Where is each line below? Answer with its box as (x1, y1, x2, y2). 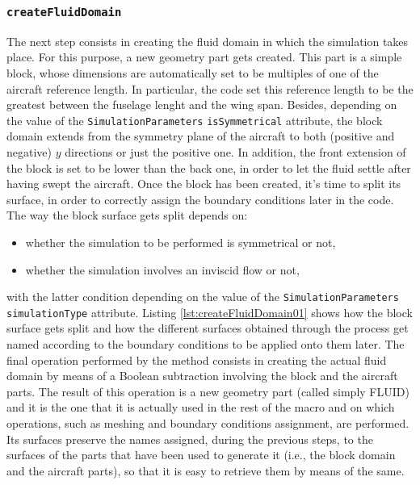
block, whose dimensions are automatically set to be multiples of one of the (6, 64, 379, 81)
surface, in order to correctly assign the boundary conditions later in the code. (6, 190, 394, 207)
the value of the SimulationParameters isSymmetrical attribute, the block (6, 111, 383, 128)
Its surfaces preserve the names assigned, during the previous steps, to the (6, 430, 373, 447)
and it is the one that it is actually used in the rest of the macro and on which (6, 399, 395, 416)
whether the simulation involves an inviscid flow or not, (25, 261, 300, 278)
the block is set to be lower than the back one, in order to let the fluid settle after (6, 159, 411, 176)
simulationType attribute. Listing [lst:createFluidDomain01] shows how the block (6, 303, 413, 320)
